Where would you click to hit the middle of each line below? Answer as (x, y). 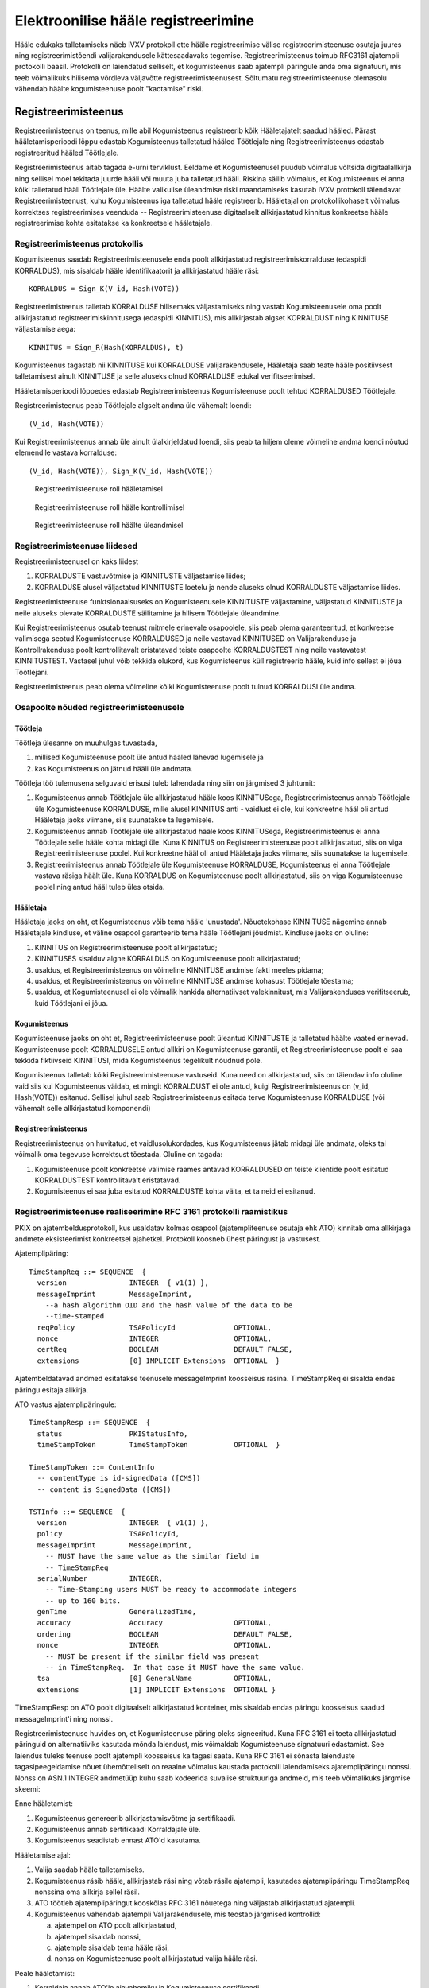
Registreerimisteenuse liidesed (76, 546)
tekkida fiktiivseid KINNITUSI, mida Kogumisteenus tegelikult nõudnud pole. (139, 1060)
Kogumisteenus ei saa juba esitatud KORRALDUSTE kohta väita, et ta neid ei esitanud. (175, 1191)
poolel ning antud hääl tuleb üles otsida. (100, 887)
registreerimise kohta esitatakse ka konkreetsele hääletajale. (114, 223)
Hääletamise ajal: (43, 1855)
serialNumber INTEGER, (100, 1578)
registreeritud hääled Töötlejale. (67, 153)
